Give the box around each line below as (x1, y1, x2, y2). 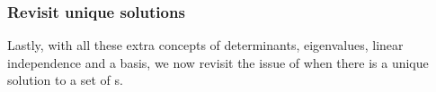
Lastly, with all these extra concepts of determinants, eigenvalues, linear (7, 36, 404, 54)
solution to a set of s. (7, 71, 123, 89)
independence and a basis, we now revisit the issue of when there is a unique (7, 53, 429, 71)
